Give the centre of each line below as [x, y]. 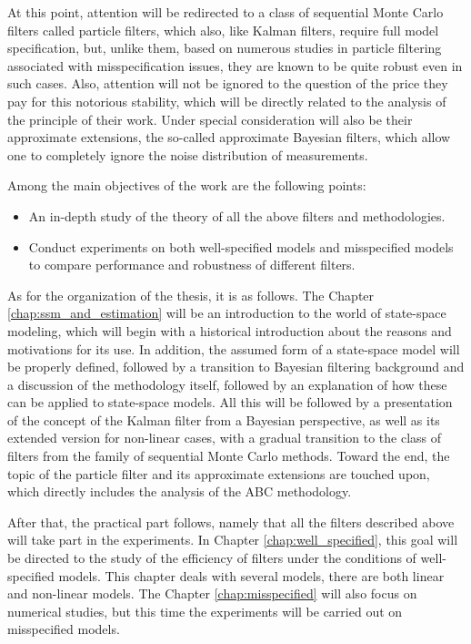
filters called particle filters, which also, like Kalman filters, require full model [223, 30]
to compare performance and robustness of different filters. [192, 265]
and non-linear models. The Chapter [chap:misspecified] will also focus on [212, 593]
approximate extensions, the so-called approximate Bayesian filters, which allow [229, 137]
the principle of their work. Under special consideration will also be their [210, 119]
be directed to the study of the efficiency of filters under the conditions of [212, 558]
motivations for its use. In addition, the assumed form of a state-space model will [234, 348]
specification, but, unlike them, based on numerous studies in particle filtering [225, 48]
